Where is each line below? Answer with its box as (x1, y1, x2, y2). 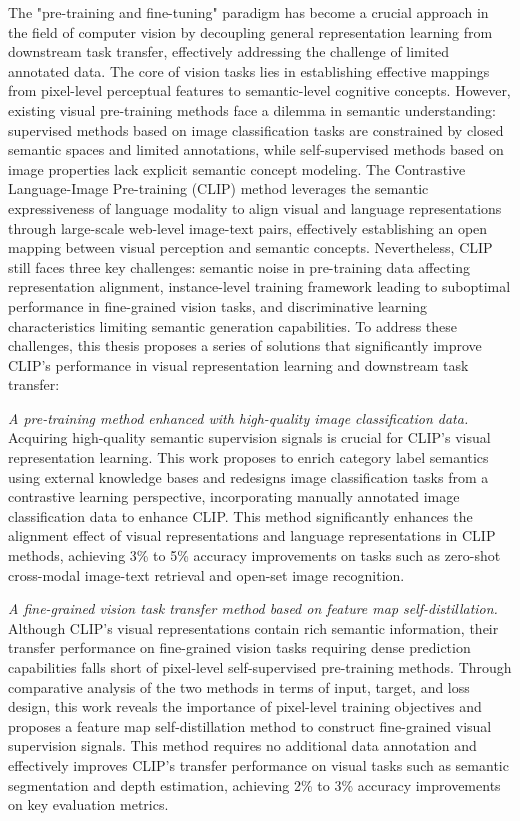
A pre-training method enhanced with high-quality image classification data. (8, 407, 469, 428)
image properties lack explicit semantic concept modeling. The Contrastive (8, 158, 466, 179)
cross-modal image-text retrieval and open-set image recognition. (8, 564, 405, 585)
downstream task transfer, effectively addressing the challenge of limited (8, 41, 450, 62)
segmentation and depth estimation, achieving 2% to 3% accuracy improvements (8, 774, 501, 795)
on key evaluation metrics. (8, 794, 169, 815)
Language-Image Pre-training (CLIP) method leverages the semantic (8, 178, 429, 199)
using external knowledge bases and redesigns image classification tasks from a (8, 466, 489, 487)
